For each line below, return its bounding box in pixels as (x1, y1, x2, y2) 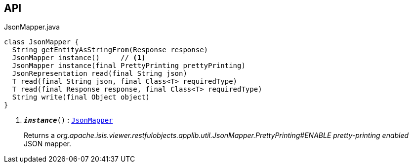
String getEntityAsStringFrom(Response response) (12, 46, 208, 54)
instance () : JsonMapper (24, 116, 113, 125)
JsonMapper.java (4, 23, 60, 32)
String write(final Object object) (12, 93, 150, 101)
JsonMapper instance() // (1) (12, 54, 146, 62)
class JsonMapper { (4, 38, 79, 46)
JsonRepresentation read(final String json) (12, 69, 187, 78)
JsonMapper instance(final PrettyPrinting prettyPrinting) (12, 62, 246, 70)
